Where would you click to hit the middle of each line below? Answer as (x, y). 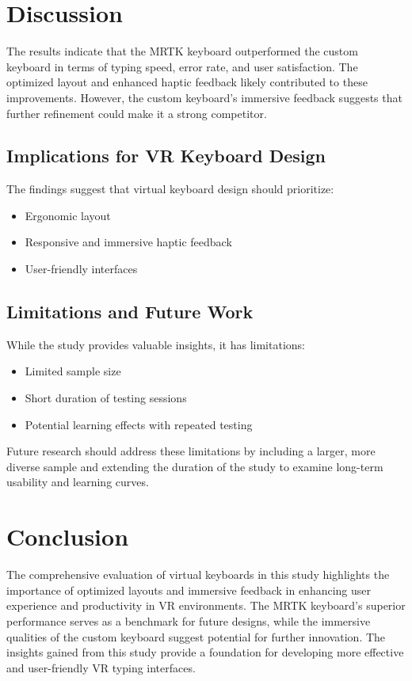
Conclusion (68, 536)
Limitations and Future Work (130, 312)
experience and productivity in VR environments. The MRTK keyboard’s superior (206, 605)
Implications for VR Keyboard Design (166, 156)
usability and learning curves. (78, 482)
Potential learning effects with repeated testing (139, 424)
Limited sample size (73, 371)
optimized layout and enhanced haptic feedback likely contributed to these (187, 82)
